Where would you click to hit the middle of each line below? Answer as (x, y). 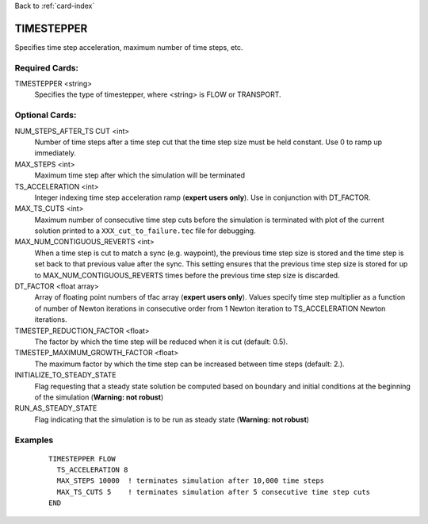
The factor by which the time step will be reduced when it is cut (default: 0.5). (161, 342)
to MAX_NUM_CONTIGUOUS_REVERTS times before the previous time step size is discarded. (187, 275)
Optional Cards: (46, 115)
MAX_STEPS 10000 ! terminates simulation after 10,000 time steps (191, 481)
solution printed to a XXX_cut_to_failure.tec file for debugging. (145, 231)
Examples (34, 440)
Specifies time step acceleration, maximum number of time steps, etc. (129, 47)
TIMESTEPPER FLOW (82, 459)
